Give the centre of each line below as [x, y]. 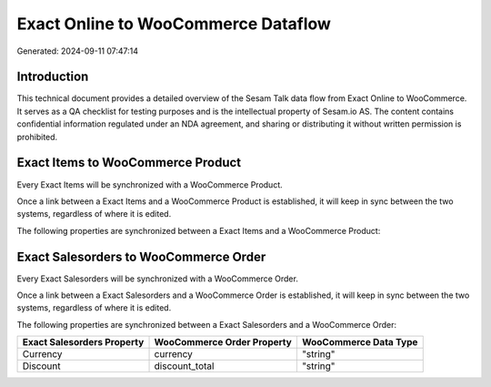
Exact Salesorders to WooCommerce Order [141, 256]
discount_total [184, 366]
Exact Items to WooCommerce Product [129, 163]
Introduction [53, 77]
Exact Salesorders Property [83, 342]
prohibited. [37, 137]
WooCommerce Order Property [223, 342]
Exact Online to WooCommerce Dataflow [174, 24]
